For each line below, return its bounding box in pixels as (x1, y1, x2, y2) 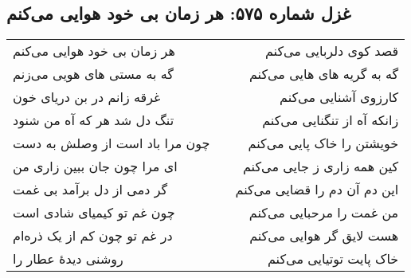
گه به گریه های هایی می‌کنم (249, 65, 399, 84)
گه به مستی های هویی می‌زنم (13, 65, 174, 84)
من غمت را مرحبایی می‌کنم (249, 203, 399, 222)
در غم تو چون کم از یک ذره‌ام (13, 226, 173, 245)
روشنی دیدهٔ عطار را (13, 249, 123, 268)
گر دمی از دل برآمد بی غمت (13, 180, 168, 199)
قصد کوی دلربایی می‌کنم (264, 41, 399, 61)
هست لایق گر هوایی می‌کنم (249, 226, 399, 245)
